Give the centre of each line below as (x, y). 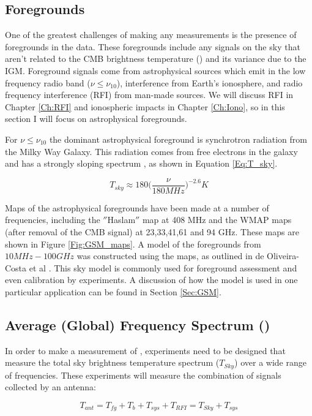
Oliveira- (283, 256)
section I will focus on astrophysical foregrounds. (96, 119)
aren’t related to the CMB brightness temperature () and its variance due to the (156, 59)
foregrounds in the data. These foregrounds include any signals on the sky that (153, 46)
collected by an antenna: (50, 387)
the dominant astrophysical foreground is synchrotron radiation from (178, 139)
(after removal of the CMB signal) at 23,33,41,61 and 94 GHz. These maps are (152, 231)
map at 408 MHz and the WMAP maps (217, 220)
